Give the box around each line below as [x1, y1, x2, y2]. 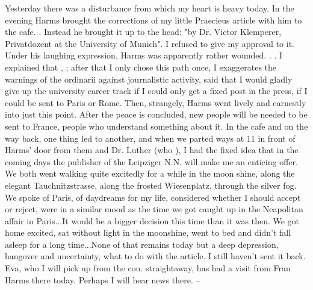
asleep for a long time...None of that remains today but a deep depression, [5, 238, 279, 250]
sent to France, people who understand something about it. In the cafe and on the [5, 119, 308, 132]
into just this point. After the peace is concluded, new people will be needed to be [5, 108, 308, 121]
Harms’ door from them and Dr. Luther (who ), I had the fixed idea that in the [5, 143, 299, 156]
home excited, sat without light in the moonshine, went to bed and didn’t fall [5, 226, 291, 239]
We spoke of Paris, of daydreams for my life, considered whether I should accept [5, 191, 301, 203]
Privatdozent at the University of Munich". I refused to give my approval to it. [5, 37, 294, 49]
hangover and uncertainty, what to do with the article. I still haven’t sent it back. [5, 250, 306, 262]
